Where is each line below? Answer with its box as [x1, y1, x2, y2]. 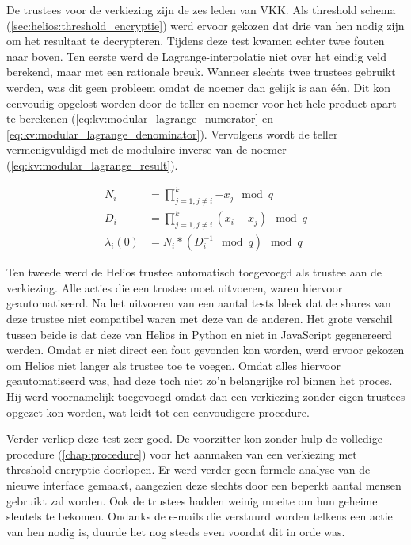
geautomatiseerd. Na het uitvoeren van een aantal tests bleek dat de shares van [6, 295, 391, 311]
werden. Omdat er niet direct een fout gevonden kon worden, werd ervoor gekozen [6, 341, 405, 358]
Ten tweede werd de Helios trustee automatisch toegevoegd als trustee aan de [6, 264, 382, 280]
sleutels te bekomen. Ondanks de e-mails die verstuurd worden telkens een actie [6, 508, 393, 524]
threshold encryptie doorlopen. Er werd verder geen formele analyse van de [6, 461, 371, 478]
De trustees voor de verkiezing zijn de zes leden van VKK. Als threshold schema [6, 2, 396, 17]
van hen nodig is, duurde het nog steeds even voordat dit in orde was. [6, 523, 345, 539]
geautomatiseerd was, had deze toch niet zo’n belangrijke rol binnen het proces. [6, 372, 393, 389]
